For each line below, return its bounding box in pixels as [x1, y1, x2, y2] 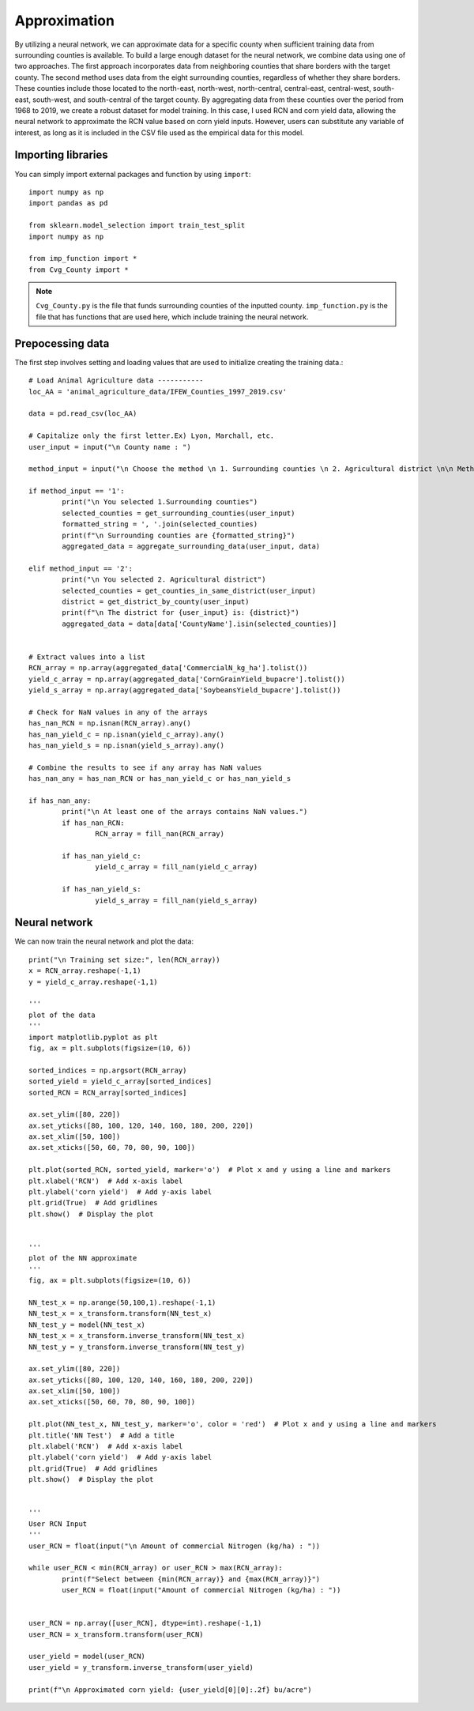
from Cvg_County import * [28, 265, 130, 274]
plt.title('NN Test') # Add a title [28, 1430, 175, 1440]
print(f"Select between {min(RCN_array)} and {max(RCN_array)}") [62, 1574, 321, 1584]
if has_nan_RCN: [62, 818, 125, 827]
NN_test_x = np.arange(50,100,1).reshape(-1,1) [28, 1298, 216, 1307]
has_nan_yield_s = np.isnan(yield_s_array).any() [28, 741, 225, 750]
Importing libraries [14, 149, 108, 162]
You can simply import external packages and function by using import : [14, 169, 251, 179]
